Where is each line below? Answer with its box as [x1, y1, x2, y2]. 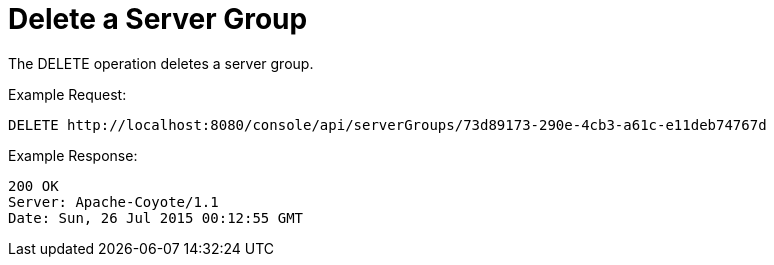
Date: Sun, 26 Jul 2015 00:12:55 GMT [8, 209, 304, 226]
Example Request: [8, 85, 127, 103]
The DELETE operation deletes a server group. [8, 54, 314, 72]
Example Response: [8, 146, 138, 164]
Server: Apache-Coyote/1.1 [8, 193, 219, 210]
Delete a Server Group [8, 2, 308, 36]
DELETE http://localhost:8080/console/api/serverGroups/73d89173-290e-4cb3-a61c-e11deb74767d [8, 116, 767, 133]
